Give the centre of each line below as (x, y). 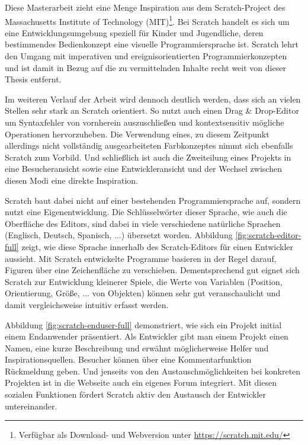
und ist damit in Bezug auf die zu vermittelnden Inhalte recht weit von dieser (145, 67)
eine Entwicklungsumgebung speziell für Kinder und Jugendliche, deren (134, 32)
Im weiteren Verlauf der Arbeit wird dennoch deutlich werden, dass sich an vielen (153, 99)
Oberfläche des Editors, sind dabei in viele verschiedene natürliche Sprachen (143, 223)
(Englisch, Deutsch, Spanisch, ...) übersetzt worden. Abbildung (119, 235)
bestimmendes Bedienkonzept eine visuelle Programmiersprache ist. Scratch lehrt (152, 44)
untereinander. (31, 406)
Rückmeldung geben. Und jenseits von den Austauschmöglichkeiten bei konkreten (153, 371)
